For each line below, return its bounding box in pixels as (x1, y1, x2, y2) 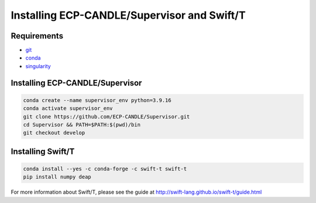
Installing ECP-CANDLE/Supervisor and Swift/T (11, 9, 246, 22)
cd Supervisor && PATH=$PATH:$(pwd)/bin (23, 121, 140, 128)
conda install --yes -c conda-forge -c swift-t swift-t (23, 166, 187, 172)
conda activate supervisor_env (23, 105, 114, 112)
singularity (25, 62, 51, 69)
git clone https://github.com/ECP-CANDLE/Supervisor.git (23, 113, 190, 120)
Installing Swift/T (11, 146, 75, 156)
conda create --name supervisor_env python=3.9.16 (23, 97, 172, 103)
